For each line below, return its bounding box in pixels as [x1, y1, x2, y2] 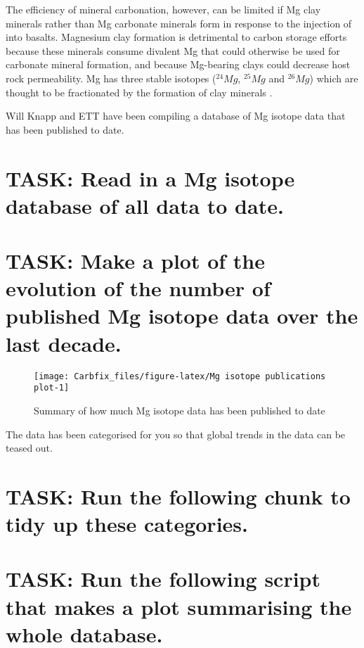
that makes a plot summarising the [6, 592, 352, 621]
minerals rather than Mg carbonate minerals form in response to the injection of [6, 15, 352, 30]
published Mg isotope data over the [6, 301, 358, 330]
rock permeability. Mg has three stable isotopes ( [6, 70, 216, 85]
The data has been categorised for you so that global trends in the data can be [6, 426, 346, 441]
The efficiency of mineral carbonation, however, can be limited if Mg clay [6, 2, 321, 16]
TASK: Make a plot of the [6, 246, 265, 275]
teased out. [6, 440, 53, 455]
